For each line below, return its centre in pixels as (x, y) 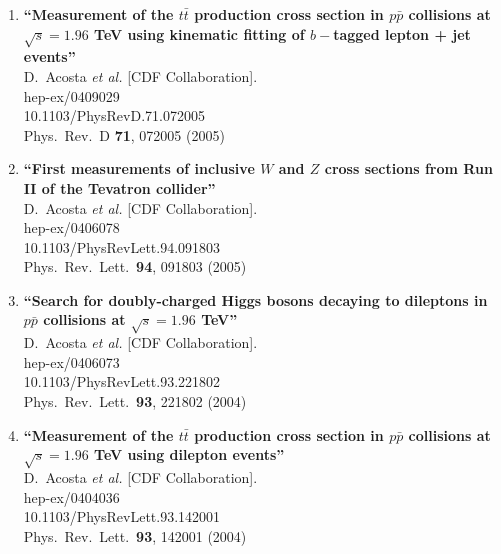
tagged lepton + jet (402, 33)
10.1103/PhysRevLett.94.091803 (122, 246)
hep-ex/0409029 (71, 95)
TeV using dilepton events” (189, 454)
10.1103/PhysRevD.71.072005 (114, 115)
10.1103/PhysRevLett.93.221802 (122, 381)
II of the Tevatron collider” (119, 187)
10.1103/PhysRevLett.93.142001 (122, 516)
